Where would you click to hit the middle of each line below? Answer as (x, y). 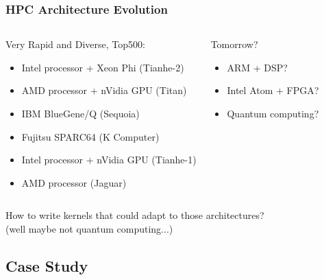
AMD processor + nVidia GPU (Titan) (104, 90)
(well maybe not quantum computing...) (89, 228)
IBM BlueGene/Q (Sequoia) (80, 113)
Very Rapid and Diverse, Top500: (75, 44)
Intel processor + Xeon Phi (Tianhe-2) (103, 67)
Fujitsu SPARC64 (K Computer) (90, 136)
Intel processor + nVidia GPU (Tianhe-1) (109, 160)
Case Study (47, 265)
